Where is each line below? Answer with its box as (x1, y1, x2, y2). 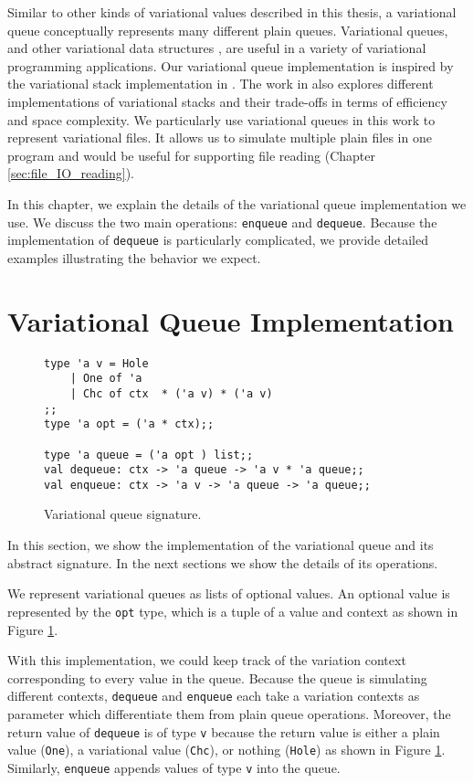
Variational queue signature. (44, 504, 202, 524)
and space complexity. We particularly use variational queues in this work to (7, 110, 436, 129)
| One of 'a (69, 372, 142, 386)
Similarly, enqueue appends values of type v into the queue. (7, 757, 341, 777)
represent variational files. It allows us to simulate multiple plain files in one (7, 128, 432, 147)
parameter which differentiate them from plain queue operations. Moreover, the (7, 704, 451, 723)
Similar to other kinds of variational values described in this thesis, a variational (7, 3, 457, 21)
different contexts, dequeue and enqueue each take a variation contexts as (7, 686, 420, 705)
